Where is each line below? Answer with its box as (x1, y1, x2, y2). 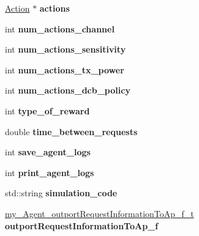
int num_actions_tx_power (5, 63, 124, 76)
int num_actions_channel (5, 22, 115, 35)
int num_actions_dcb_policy (5, 84, 130, 97)
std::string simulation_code (5, 186, 118, 199)
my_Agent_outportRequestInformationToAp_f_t (5, 207, 194, 219)
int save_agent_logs (5, 146, 91, 158)
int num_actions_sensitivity (5, 43, 126, 56)
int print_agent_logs (5, 166, 94, 179)
